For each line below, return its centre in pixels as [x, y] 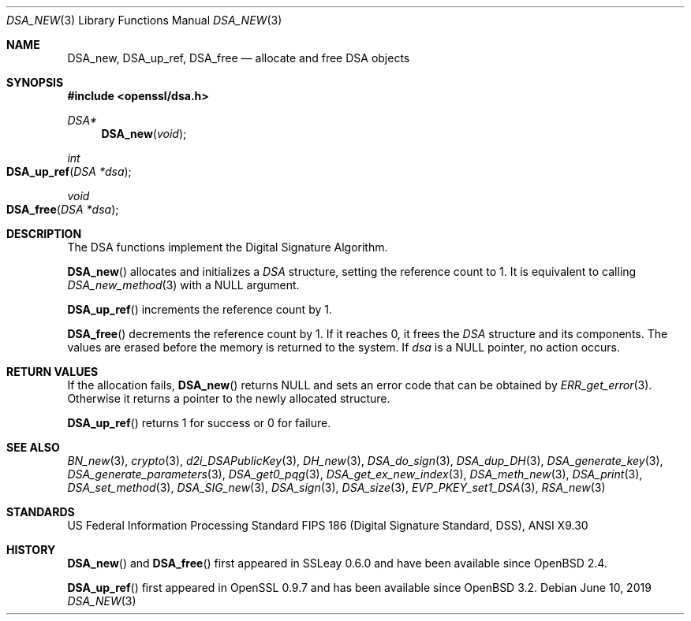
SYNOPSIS [35, 82]
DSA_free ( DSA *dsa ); [63, 209]
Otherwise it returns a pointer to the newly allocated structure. [229, 398]
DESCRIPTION [44, 234]
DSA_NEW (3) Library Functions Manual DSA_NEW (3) [144, 20]
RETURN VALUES [52, 372]
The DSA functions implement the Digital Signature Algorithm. [228, 247]
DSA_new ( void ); [144, 134]
